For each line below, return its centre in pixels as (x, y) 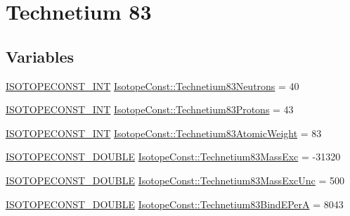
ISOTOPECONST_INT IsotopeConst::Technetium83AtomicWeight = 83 (164, 133)
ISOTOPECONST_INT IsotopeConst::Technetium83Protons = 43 (150, 109)
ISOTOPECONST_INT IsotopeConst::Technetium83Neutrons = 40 (153, 85)
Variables (40, 56)
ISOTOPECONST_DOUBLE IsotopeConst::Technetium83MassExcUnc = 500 (175, 180)
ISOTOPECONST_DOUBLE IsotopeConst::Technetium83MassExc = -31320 (173, 157)
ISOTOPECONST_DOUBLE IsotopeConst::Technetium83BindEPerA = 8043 (175, 204)
